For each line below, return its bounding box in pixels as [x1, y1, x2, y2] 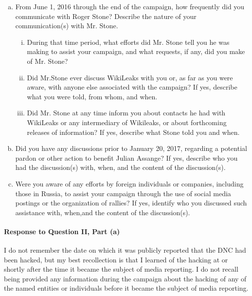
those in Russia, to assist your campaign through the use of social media [15, 188, 231, 198]
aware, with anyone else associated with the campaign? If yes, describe [27, 82, 237, 92]
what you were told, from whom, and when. [27, 91, 158, 101]
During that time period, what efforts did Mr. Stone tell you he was [27, 37, 230, 47]
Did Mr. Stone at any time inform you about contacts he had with [27, 108, 226, 118]
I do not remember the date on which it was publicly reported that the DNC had [4, 245, 246, 255]
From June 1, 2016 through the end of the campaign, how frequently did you [15, 1, 245, 11]
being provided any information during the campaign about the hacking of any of [4, 273, 247, 283]
